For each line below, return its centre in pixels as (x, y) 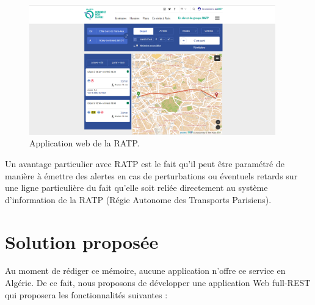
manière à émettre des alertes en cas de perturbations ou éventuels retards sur (151, 175)
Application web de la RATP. (85, 143)
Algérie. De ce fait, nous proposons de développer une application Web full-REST (158, 283)
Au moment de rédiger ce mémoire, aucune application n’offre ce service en (145, 271)
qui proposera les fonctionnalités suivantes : (86, 294)
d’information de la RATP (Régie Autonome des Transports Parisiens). (138, 199)
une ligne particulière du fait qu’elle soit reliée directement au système (136, 188)
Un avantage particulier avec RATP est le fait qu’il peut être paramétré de (145, 163)
